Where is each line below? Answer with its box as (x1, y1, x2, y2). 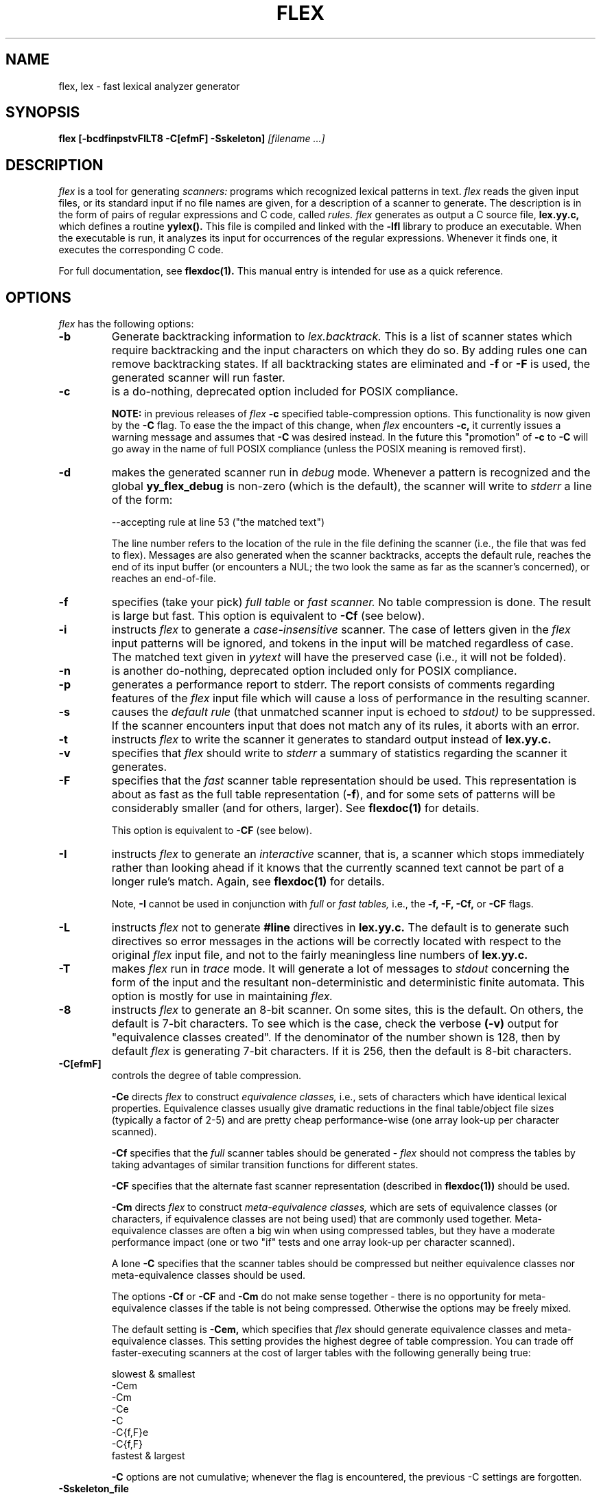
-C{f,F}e (111, 1426, 149, 1439)
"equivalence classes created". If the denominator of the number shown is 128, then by (111, 1030, 561, 1045)
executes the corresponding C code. (58, 244, 224, 256)
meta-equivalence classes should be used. (111, 1269, 306, 1282)
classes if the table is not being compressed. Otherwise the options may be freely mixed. (169, 1302, 571, 1314)
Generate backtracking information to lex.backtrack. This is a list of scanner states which (111, 329, 572, 344)
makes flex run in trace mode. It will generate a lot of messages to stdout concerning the (111, 962, 569, 976)
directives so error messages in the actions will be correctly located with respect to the (111, 934, 561, 949)
